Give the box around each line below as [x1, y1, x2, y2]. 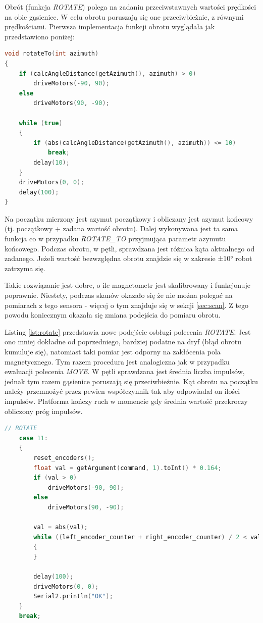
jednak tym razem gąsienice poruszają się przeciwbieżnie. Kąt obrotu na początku [5, 376, 258, 386]
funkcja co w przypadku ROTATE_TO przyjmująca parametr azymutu [5, 233, 226, 244]
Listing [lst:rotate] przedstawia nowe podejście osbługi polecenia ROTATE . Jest [5, 326, 251, 337]
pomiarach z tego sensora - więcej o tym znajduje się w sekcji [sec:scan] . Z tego [5, 299, 249, 310]
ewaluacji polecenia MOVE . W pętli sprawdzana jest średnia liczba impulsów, [5, 366, 245, 377]
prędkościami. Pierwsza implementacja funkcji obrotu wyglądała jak [5, 21, 215, 32]
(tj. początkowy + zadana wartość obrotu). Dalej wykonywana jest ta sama [5, 223, 238, 234]
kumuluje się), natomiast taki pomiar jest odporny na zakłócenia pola [5, 346, 221, 356]
